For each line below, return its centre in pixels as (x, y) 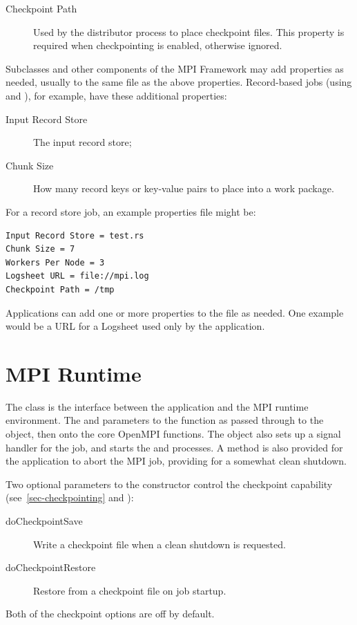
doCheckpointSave (44, 520)
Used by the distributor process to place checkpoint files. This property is (189, 31)
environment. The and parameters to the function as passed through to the (165, 420)
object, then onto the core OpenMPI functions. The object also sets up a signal (173, 433)
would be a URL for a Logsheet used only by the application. (135, 326)
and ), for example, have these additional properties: (116, 95)
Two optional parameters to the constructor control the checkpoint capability (169, 484)
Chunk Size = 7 (40, 249)
